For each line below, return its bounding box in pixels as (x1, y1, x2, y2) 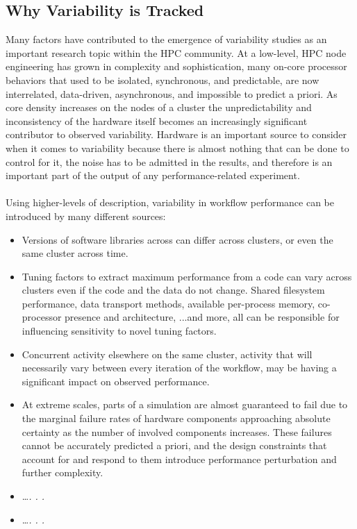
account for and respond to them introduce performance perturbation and (22, 451, 337, 466)
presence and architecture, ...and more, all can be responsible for (65, 310, 340, 324)
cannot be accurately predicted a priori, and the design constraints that (22, 438, 327, 453)
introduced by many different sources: (6, 208, 166, 223)
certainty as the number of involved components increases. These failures (22, 424, 332, 439)
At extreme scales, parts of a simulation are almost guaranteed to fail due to (22, 397, 348, 412)
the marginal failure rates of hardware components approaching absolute (22, 411, 331, 426)
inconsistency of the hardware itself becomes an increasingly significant (6, 113, 308, 128)
